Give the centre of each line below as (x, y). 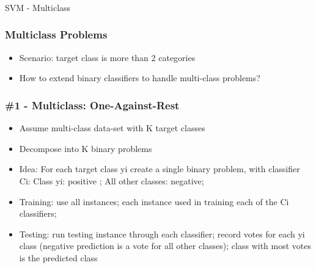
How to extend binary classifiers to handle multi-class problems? (140, 78)
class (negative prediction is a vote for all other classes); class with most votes (165, 246)
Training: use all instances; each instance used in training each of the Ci (154, 201)
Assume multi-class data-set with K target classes (112, 128)
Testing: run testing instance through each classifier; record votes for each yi (162, 234)
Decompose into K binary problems (86, 148)
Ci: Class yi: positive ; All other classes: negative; (112, 180)
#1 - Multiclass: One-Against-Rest (92, 105)
